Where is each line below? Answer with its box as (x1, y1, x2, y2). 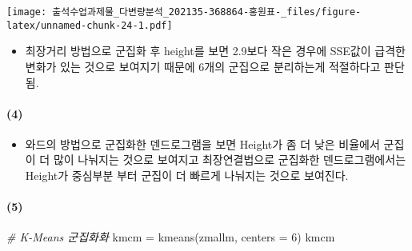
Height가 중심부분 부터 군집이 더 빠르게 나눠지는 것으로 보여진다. (25, 167, 349, 184)
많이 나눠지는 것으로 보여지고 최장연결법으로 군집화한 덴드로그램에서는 (53, 151, 406, 168)
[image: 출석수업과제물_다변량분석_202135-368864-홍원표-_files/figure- (6, 6, 362, 18)
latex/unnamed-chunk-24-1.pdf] (6, 19, 173, 31)
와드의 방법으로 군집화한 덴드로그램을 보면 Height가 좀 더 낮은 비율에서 (25, 135, 380, 152)
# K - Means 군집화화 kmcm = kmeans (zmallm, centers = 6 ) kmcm (6, 229, 335, 245)
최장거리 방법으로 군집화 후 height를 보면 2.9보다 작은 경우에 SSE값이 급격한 (25, 42, 406, 59)
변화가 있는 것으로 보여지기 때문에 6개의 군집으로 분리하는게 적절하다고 (25, 58, 381, 74)
